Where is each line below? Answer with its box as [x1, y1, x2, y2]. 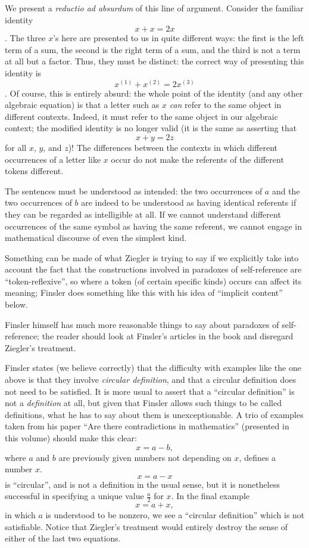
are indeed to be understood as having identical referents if [81, 196, 296, 209]
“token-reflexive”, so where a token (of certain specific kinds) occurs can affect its [5, 274, 302, 287]
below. [5, 298, 28, 311]
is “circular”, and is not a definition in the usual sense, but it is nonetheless [5, 478, 280, 490]
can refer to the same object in [169, 98, 282, 111]
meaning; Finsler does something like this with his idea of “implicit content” [5, 286, 283, 299]
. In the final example [171, 490, 250, 502]
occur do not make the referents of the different [111, 153, 284, 165]
